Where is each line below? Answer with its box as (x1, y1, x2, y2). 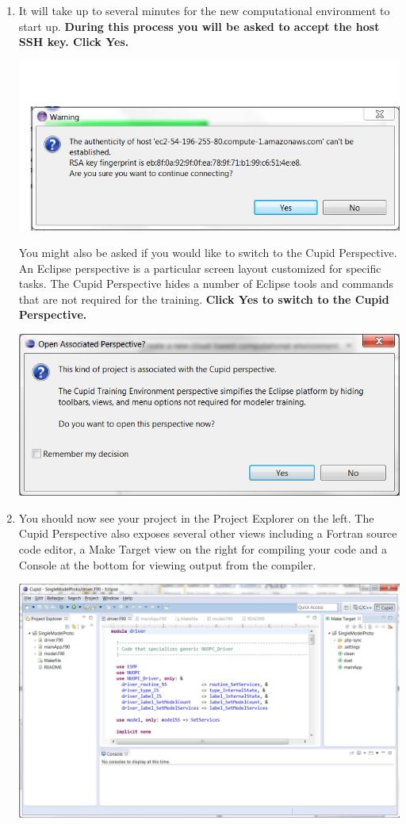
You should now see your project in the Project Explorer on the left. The (18, 509, 374, 526)
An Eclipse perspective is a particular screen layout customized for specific (18, 259, 381, 276)
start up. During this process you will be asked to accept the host (18, 17, 380, 34)
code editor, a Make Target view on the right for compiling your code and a (18, 541, 387, 558)
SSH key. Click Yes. (18, 33, 129, 50)
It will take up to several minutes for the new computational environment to (18, 2, 390, 18)
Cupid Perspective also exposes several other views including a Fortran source (18, 525, 397, 542)
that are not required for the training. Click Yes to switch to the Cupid (18, 290, 389, 307)
